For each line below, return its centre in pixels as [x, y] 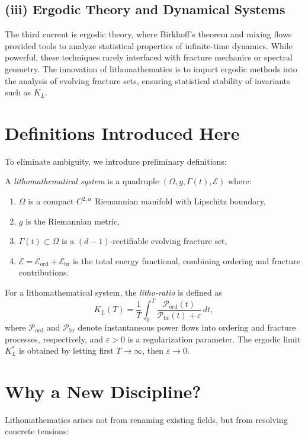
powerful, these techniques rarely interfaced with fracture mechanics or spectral [149, 57]
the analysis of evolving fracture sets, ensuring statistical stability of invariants [147, 80]
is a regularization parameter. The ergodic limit [214, 339]
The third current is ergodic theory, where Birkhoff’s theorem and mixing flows [148, 34]
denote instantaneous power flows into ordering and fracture [187, 327]
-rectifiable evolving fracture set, [168, 241]
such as [18, 92]
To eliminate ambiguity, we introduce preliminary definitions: [116, 161]
